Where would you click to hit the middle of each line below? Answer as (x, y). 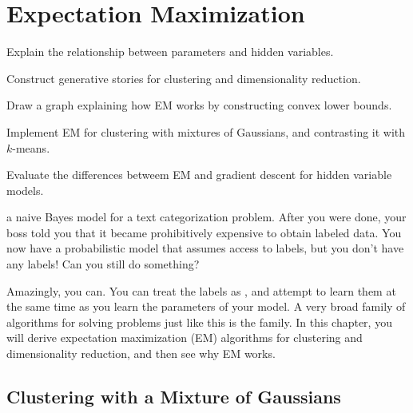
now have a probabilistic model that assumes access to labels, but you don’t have (205, 248)
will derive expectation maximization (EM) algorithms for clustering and (185, 338)
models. (25, 190)
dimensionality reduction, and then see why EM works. (141, 353)
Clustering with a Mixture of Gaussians (174, 397)
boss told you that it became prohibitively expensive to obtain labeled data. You (204, 232)
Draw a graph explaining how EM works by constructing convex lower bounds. (199, 105)
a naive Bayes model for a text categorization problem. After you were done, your (206, 217)
